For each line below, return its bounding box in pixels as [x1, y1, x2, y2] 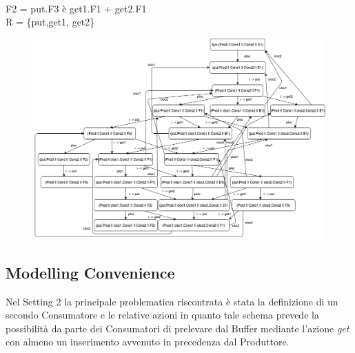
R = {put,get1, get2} [6, 14, 95, 29]
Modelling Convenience [6, 261, 175, 283]
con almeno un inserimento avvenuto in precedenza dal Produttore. [6, 334, 290, 349]
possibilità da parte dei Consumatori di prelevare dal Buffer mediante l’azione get [6, 321, 349, 335]
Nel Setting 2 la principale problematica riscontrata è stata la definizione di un [6, 294, 338, 308]
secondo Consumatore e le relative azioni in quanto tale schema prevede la [6, 307, 319, 322]
